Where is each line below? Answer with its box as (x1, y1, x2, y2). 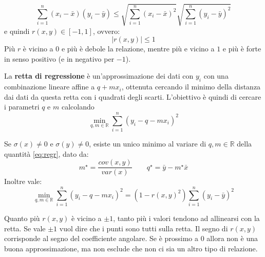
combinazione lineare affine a (4, 81, 95, 92)
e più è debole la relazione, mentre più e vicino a (61, 43, 215, 54)
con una (203, 70, 229, 81)
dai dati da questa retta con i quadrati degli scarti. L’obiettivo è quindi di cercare (4, 91, 261, 102)
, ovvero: (92, 25, 120, 36)
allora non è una (206, 233, 258, 244)
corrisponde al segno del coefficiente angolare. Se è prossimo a (4, 233, 199, 244)
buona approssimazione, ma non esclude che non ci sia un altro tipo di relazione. (4, 243, 258, 253)
